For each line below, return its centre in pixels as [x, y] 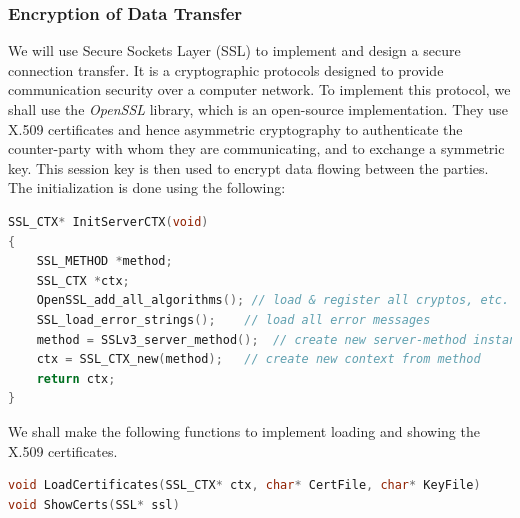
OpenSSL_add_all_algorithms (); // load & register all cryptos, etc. [273, 300]
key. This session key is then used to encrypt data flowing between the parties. [248, 167]
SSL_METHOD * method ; [104, 261]
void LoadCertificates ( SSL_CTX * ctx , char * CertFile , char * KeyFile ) [244, 485]
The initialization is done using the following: [147, 187]
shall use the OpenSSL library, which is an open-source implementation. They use [258, 109]
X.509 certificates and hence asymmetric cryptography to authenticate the [235, 128]
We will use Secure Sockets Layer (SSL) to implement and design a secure [234, 50]
